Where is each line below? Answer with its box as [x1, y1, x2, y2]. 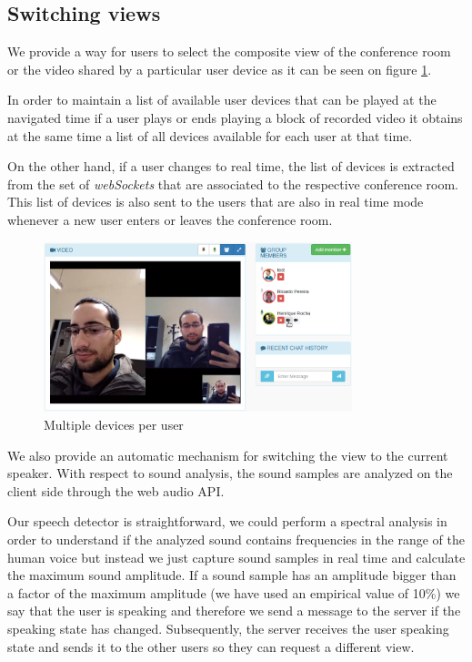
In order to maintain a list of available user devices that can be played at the [7, 90, 437, 109]
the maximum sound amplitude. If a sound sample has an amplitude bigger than [7, 565, 457, 585]
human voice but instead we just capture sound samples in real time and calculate [7, 547, 466, 566]
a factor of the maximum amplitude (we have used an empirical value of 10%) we [7, 583, 460, 602]
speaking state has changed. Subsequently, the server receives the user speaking [7, 618, 449, 637]
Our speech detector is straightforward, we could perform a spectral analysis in [7, 512, 447, 531]
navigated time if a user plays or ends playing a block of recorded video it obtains [7, 107, 463, 127]
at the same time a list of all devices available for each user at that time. [7, 126, 413, 145]
